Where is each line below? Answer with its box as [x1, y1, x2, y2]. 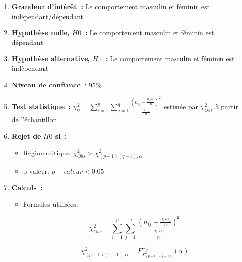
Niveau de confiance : [11, 79, 87, 89]
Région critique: [23, 147, 71, 157]
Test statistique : [11, 101, 71, 111]
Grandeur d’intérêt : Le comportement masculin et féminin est [11, 1, 210, 11]
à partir [215, 101, 238, 111]
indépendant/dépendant [11, 11, 84, 21]
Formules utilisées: [23, 198, 78, 209]
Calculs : [11, 182, 43, 192]
